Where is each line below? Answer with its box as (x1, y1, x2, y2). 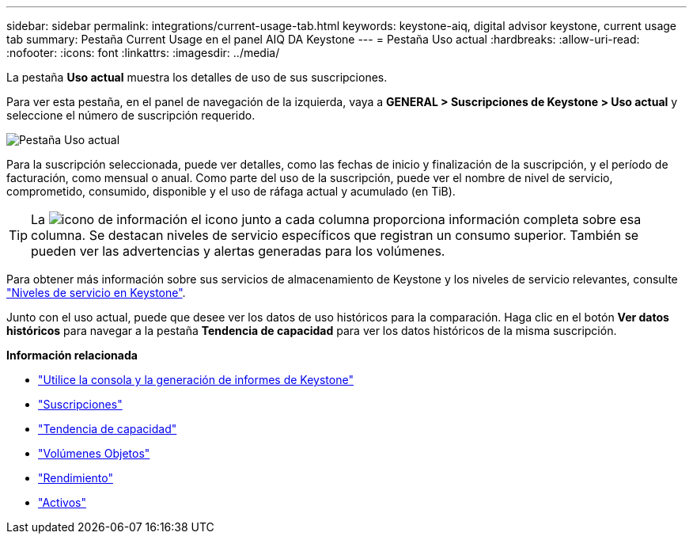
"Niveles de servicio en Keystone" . (6, 286, 186, 299)
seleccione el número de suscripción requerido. (6, 108, 256, 122)
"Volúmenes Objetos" (38, 447, 150, 460)
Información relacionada (6, 348, 138, 362)
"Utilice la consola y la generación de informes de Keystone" (38, 373, 354, 386)
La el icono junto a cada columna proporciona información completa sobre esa (31, 211, 642, 227)
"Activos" (38, 496, 86, 509)
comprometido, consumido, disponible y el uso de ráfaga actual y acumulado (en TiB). (6, 184, 456, 198)
